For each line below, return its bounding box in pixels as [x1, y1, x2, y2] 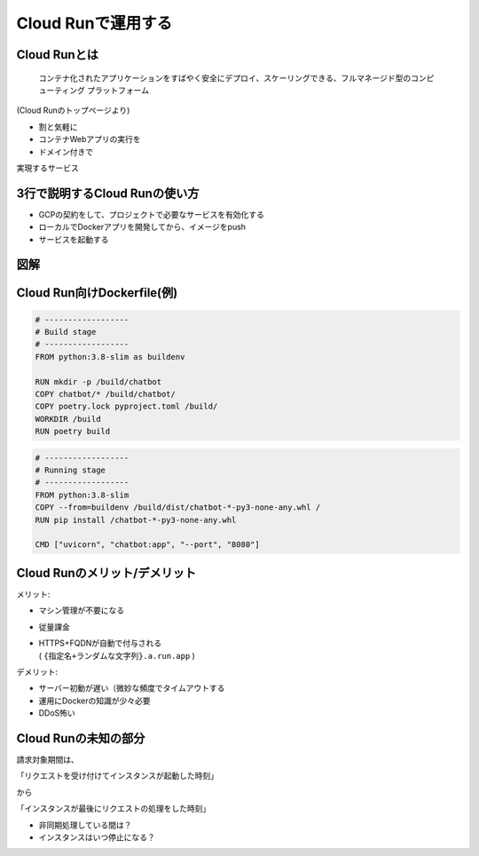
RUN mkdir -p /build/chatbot [35, 376, 162, 386]
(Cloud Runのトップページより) [16, 105, 130, 115]
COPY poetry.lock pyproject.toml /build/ [35, 401, 218, 412]
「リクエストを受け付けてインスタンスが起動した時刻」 [16, 771, 219, 781]
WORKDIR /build [35, 414, 101, 424]
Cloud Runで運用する [16, 13, 173, 33]
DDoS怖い [38, 708, 75, 718]
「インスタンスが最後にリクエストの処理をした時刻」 [16, 804, 211, 814]
